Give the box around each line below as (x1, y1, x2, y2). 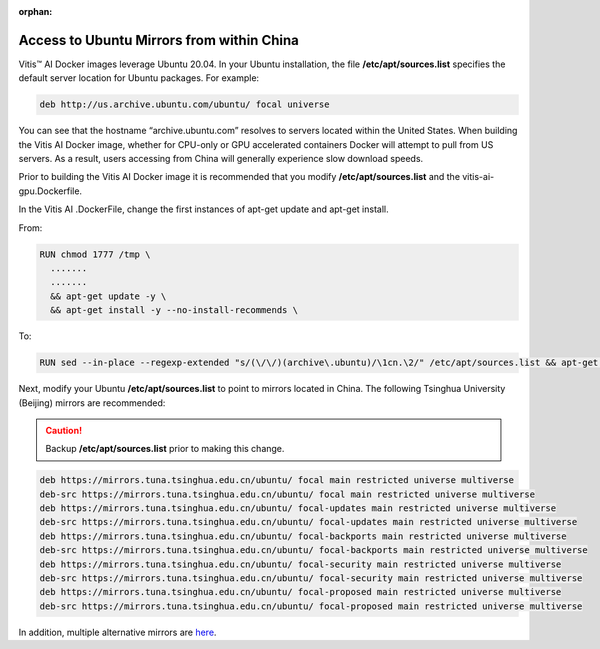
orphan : (18, 6, 53, 17)
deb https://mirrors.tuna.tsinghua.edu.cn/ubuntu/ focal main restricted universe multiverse (39, 475, 515, 486)
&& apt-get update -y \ (50, 290, 167, 302)
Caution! (45, 424, 83, 436)
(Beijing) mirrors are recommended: (18, 396, 166, 409)
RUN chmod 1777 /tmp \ (39, 248, 151, 260)
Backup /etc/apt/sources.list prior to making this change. (45, 443, 285, 455)
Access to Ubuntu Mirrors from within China (18, 31, 299, 49)
